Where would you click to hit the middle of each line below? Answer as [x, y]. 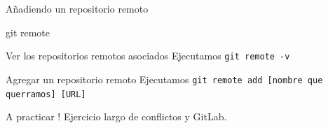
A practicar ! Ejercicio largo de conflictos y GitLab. [116, 116]
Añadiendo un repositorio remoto [77, 8]
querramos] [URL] [46, 94]
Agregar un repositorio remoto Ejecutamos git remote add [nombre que [164, 79]
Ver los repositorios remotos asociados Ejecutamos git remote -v [148, 56]
